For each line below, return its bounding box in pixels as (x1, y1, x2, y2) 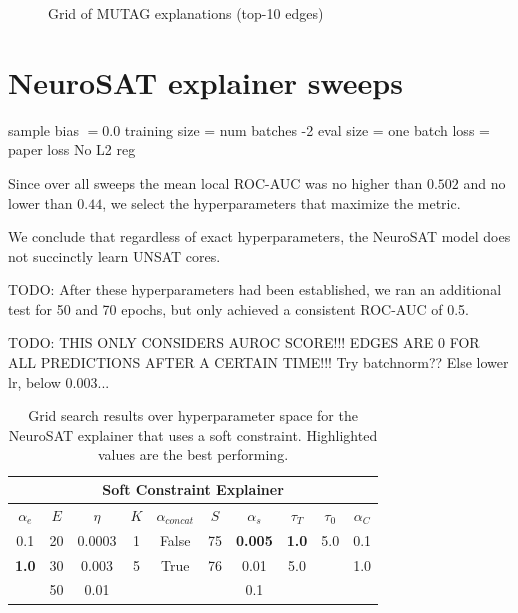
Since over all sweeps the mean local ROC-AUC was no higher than (8, 172, 423, 193)
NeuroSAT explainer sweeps (8, 61, 403, 102)
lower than (8, 192, 73, 213)
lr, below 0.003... (8, 371, 110, 392)
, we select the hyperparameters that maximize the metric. (102, 192, 461, 213)
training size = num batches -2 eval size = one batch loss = (124, 119, 490, 140)
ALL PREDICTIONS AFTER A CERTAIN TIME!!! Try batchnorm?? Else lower (8, 352, 509, 373)
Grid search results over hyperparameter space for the (28, 405, 358, 426)
